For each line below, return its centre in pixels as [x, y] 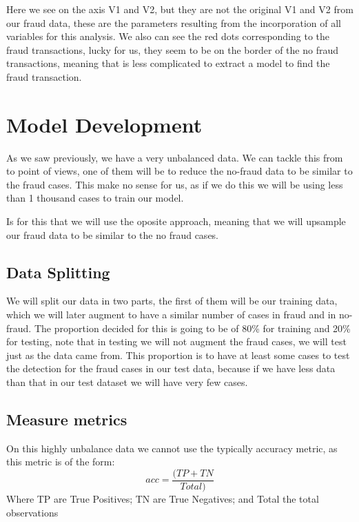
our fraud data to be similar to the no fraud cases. [113, 234]
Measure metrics [67, 419]
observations [32, 512]
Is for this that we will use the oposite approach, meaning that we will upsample [176, 221]
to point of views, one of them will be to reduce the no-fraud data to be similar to [179, 171]
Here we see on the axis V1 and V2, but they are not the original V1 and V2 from [180, 9]
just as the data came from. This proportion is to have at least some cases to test [178, 355]
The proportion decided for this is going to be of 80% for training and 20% [192, 328]
